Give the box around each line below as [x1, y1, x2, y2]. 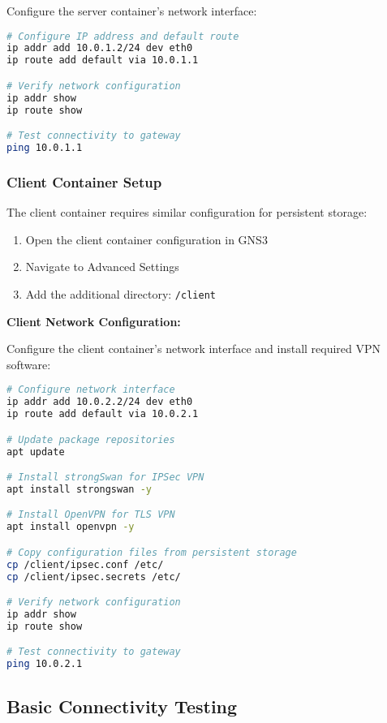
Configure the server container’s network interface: [6, 2, 257, 19]
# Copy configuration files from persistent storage [6, 546, 297, 558]
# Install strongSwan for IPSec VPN [6, 471, 204, 484]
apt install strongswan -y [6, 483, 152, 495]
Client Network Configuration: [6, 312, 181, 329]
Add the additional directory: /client [25, 285, 216, 302]
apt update [6, 445, 65, 458]
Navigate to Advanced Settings [25, 258, 179, 275]
